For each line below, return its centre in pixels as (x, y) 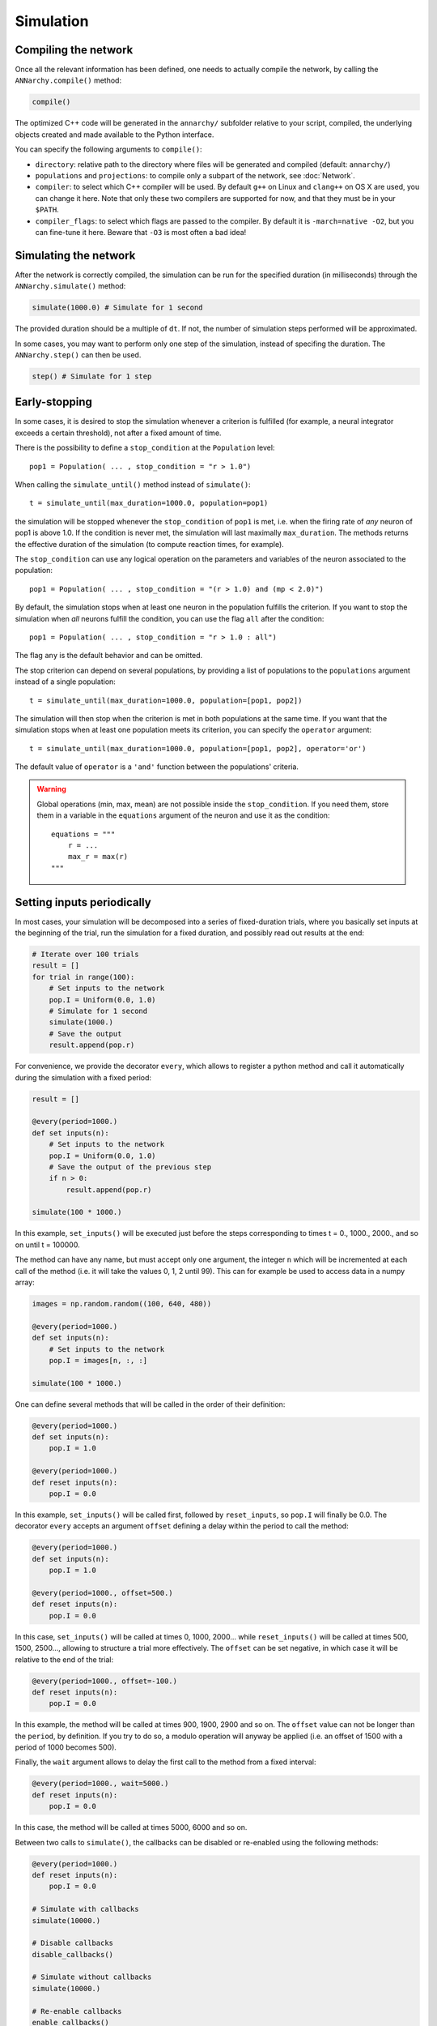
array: (25, 1282)
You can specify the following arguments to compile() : (108, 149)
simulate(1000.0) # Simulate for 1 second (117, 308)
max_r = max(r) (98, 857)
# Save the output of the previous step (130, 1167)
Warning (51, 789)
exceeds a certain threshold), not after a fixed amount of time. (118, 433)
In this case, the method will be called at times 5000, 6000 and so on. (131, 1827)
